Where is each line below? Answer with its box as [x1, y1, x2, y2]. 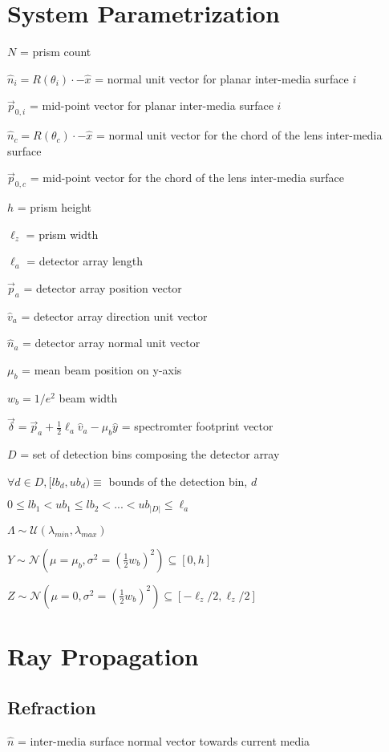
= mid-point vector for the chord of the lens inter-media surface [30, 169, 344, 186]
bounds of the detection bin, [108, 472, 248, 489]
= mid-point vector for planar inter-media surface [29, 97, 274, 114]
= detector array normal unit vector [22, 334, 201, 351]
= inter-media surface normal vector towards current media [18, 732, 310, 749]
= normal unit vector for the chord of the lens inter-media [95, 127, 383, 144]
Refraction [7, 694, 96, 719]
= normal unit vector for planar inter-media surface [95, 70, 349, 87]
